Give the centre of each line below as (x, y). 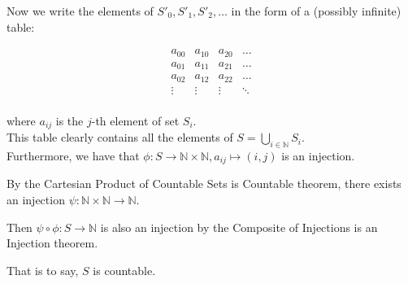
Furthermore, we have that (73, 155)
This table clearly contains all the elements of (120, 137)
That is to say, (43, 270)
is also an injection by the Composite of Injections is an (239, 227)
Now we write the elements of (80, 11)
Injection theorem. (52, 243)
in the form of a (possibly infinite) (316, 11)
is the (69, 120)
